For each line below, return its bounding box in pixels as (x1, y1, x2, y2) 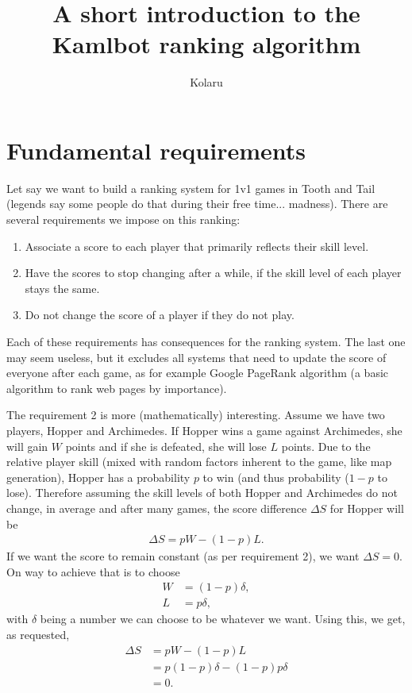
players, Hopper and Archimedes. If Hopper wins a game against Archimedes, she (6, 422, 402, 438)
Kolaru (190, 74, 223, 90)
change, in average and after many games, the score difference (6, 499, 307, 516)
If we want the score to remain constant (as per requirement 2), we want (6, 548, 360, 564)
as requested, (6, 626, 70, 642)
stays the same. (25, 279, 100, 296)
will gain (6, 437, 48, 454)
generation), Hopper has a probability (6, 468, 191, 485)
